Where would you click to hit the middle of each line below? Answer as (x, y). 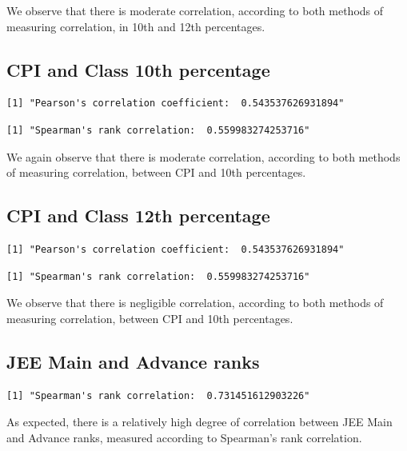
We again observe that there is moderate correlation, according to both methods (203, 156)
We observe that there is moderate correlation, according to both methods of (195, 10)
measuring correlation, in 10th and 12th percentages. (136, 26)
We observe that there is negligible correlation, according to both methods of (195, 303)
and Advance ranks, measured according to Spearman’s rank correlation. (184, 437)
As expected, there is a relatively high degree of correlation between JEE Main (200, 422)
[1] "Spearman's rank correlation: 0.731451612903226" (158, 395)
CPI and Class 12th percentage (138, 216)
